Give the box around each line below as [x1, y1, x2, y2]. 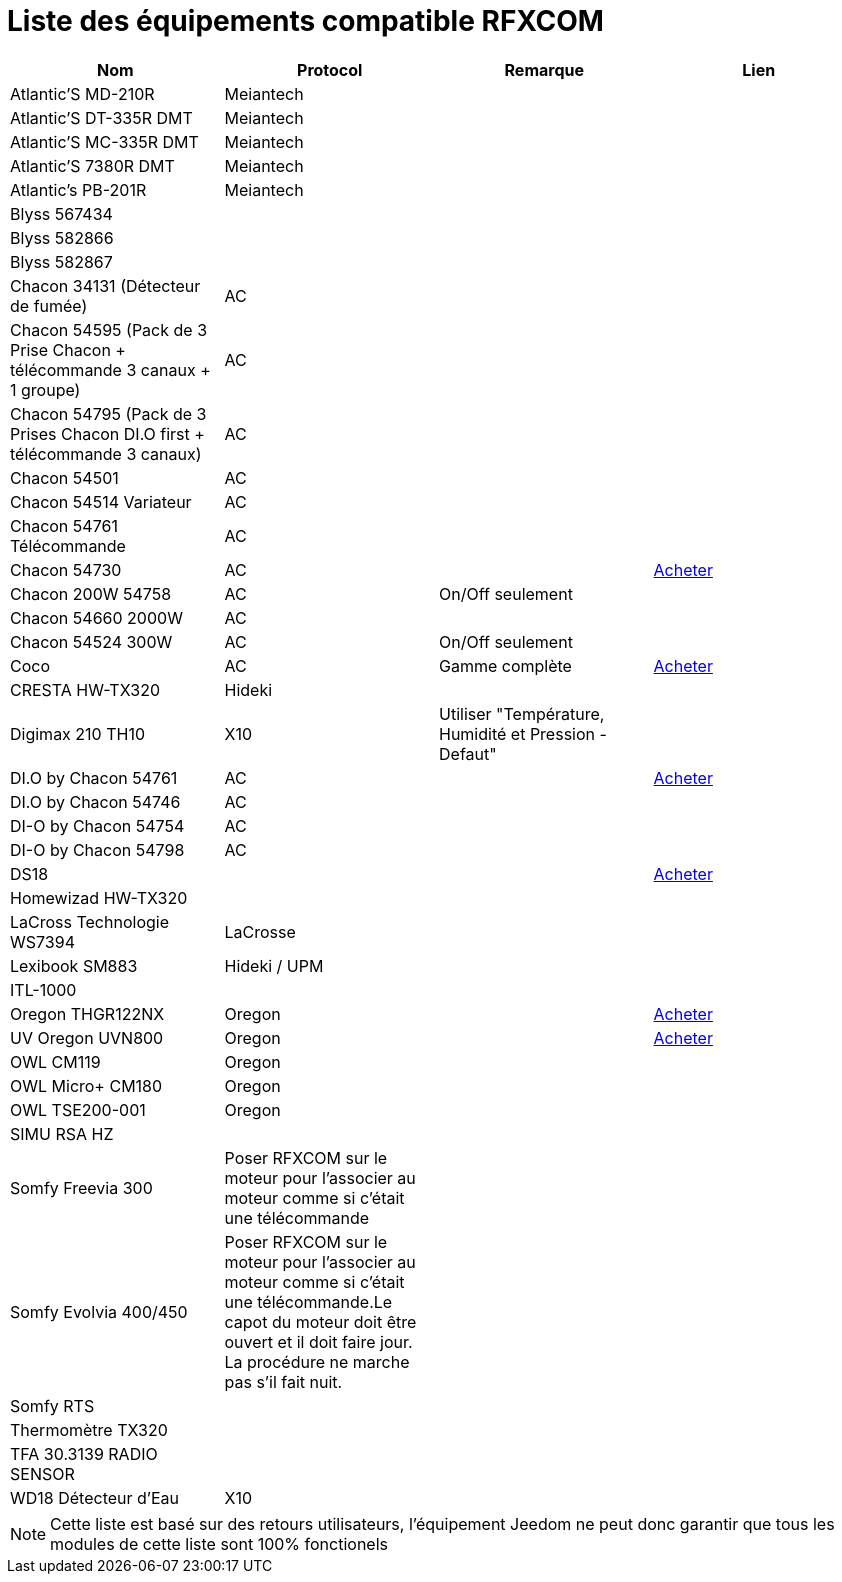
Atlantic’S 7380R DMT [10, 155, 175, 176]
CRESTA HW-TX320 [10, 679, 160, 700]
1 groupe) [10, 379, 81, 400]
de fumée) [10, 295, 88, 316]
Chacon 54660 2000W [10, 607, 183, 628]
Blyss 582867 [10, 251, 113, 272]
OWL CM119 [10, 1051, 101, 1072]
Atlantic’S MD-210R [10, 83, 155, 104]
